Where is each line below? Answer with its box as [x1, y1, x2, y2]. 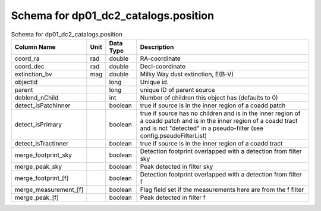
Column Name [14, 42, 56, 51]
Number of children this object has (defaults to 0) [140, 93, 279, 101]
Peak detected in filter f [140, 193, 206, 201]
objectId [14, 77, 38, 86]
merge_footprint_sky [14, 151, 73, 159]
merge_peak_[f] [14, 193, 59, 201]
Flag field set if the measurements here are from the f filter [140, 185, 304, 194]
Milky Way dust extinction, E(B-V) [140, 70, 234, 78]
